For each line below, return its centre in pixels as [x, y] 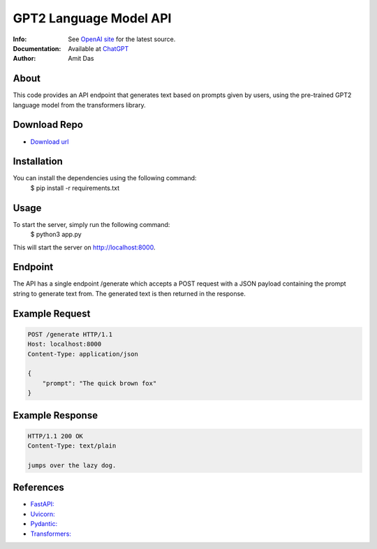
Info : [20, 39]
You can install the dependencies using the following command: [105, 178]
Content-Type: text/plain [72, 446]
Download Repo [48, 125]
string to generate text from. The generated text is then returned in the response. [129, 293]
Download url [50, 141]
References [38, 488]
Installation [38, 162]
